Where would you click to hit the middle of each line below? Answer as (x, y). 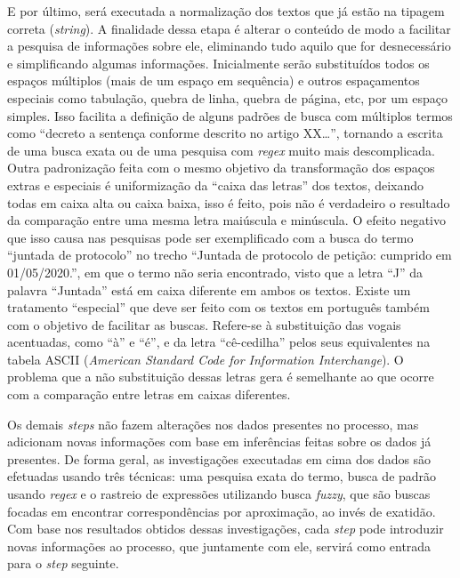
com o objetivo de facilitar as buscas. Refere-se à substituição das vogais (204, 324)
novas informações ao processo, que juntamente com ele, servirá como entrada (219, 546)
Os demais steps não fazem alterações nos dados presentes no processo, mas (213, 424)
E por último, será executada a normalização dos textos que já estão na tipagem (226, 11)
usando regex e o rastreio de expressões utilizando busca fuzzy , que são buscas (219, 494)
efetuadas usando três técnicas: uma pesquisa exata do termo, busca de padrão (222, 476)
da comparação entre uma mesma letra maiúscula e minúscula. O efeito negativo (227, 220)
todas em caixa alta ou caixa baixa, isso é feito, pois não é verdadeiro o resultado (229, 202)
